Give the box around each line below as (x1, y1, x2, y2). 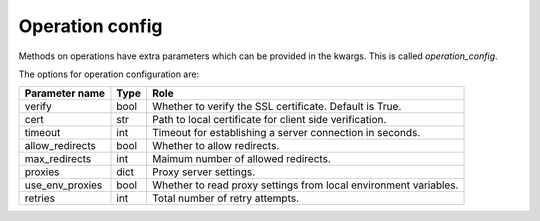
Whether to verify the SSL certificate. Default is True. (151, 100, 402, 114)
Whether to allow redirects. (151, 139, 280, 153)
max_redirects (24, 152, 92, 166)
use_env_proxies (24, 178, 103, 192)
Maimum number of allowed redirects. (151, 152, 332, 166)
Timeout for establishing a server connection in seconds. (151, 126, 421, 140)
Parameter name (24, 86, 105, 100)
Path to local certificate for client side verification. (151, 113, 387, 127)
